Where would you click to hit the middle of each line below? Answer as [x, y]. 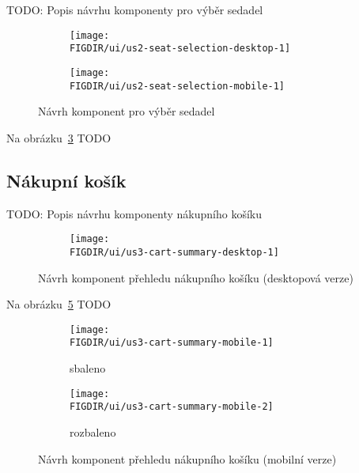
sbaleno [88, 368]
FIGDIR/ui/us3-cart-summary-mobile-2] [172, 407]
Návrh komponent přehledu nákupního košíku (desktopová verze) [196, 277]
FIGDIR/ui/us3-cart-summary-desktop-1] [174, 252]
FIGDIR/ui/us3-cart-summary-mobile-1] [172, 343]
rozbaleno [93, 431]
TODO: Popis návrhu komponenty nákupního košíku [134, 213]
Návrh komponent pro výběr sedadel [127, 111]
